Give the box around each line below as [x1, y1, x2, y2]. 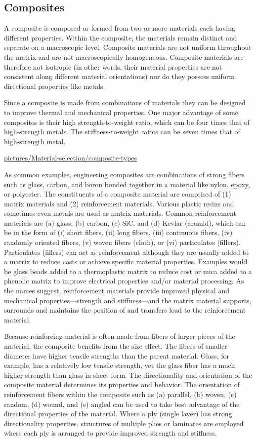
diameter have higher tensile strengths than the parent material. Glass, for [4, 350, 230, 361]
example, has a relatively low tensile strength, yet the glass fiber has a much [4, 360, 235, 370]
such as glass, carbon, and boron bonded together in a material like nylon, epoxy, [4, 179, 250, 189]
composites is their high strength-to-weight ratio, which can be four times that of [4, 117, 250, 127]
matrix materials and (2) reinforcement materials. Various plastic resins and [4, 198, 234, 208]
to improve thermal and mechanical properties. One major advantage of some [4, 107, 238, 117]
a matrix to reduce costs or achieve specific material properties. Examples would [4, 256, 248, 267]
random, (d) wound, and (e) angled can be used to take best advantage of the [4, 399, 240, 409]
